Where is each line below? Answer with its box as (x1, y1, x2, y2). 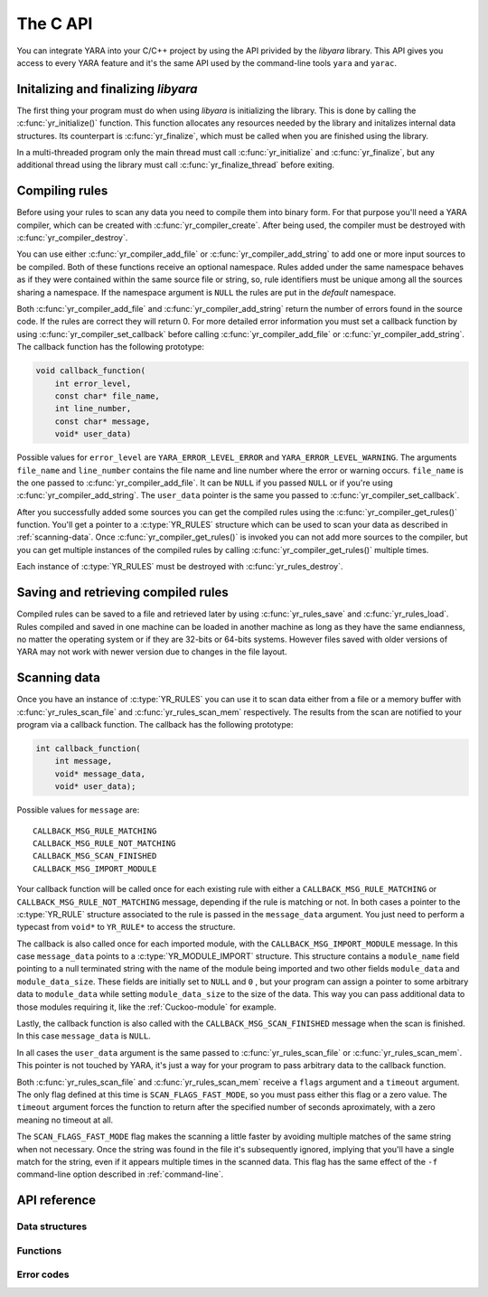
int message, (54, 756, 113, 766)
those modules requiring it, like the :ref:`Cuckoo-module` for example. (16, 1001, 277, 1012)
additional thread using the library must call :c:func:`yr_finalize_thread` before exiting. (16, 159, 334, 171)
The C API (16, 14, 93, 33)
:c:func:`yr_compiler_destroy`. (16, 232, 128, 243)
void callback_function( (35, 366, 146, 376)
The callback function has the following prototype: (16, 342, 205, 352)
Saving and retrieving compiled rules (16, 585, 230, 600)
